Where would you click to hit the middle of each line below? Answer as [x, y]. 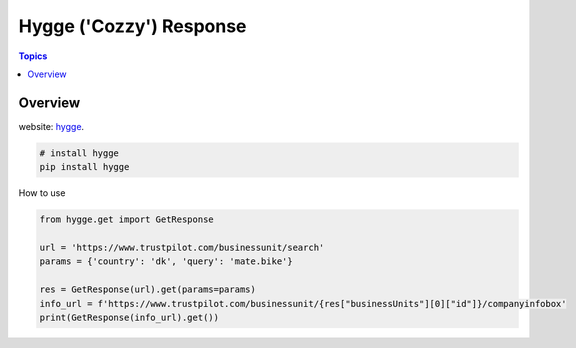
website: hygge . [51, 126]
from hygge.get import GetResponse [126, 219]
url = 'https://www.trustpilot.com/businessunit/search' [182, 247]
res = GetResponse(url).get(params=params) [148, 289]
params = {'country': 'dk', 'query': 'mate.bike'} [166, 261]
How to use [42, 193]
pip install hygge [84, 167]
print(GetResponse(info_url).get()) [129, 317]
